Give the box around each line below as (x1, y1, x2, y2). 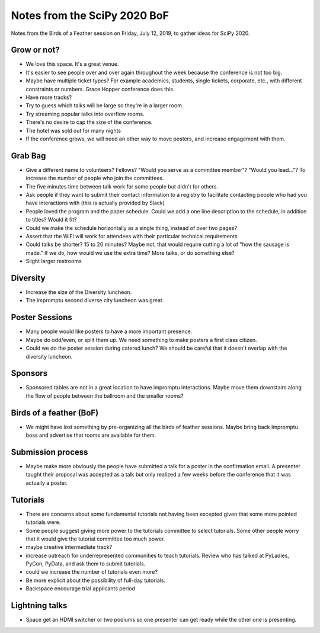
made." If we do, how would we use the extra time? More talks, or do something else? (25, 249, 235, 256)
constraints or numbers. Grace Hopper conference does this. (25, 85, 175, 92)
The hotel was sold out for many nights (25, 127, 121, 134)
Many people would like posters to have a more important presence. (25, 328, 193, 335)
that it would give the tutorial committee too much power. (25, 535, 165, 542)
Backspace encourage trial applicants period (25, 585, 136, 592)
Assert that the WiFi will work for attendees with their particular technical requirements (25, 233, 238, 239)
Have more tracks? (25, 94, 72, 101)
